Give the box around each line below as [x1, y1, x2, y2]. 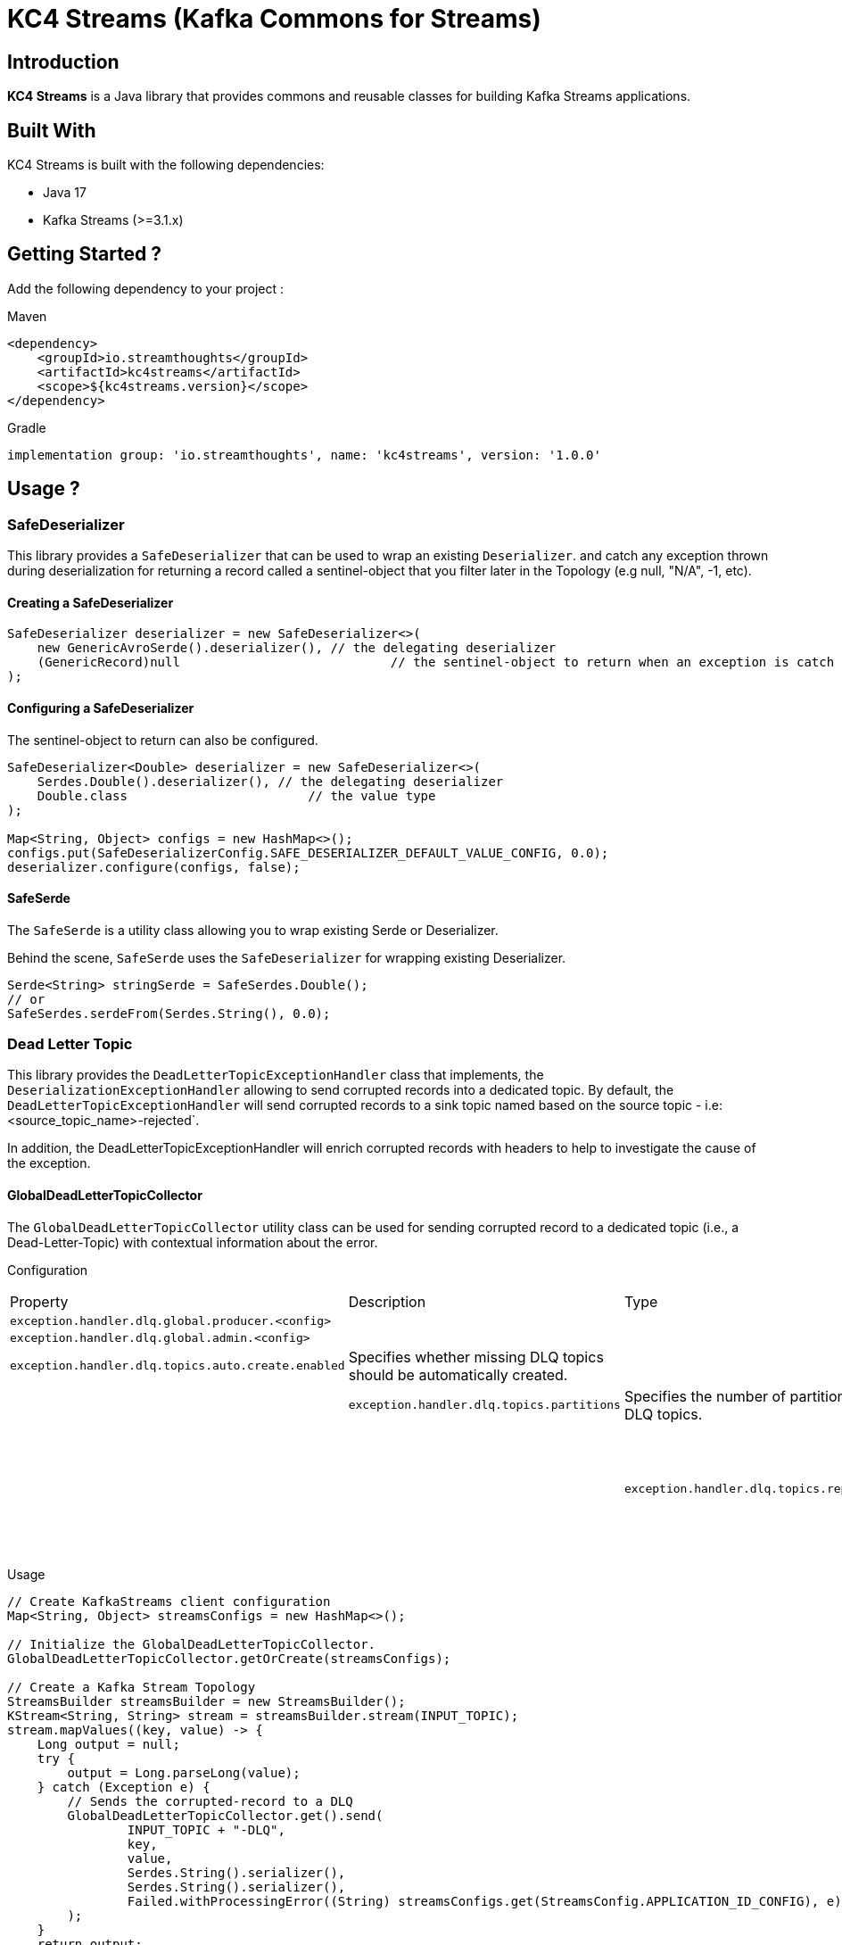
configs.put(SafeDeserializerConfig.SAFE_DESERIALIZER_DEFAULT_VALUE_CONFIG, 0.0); [7, 845, 609, 860]
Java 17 [43, 185, 87, 201]
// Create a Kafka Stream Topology [7, 1679, 256, 1694]
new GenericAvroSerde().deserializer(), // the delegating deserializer [37, 641, 557, 656]
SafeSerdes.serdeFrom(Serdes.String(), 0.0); [7, 1006, 331, 1021]
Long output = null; [37, 1736, 180, 1751]
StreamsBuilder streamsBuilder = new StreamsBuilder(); [7, 1693, 406, 1709]
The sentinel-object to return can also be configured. [7, 732, 318, 748]
